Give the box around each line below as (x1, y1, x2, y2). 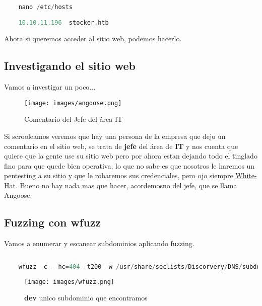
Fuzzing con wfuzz (4, 214, 101, 230)
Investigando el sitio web (4, 58, 136, 73)
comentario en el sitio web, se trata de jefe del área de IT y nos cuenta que (4, 140, 238, 151)
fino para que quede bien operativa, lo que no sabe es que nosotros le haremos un (4, 160, 255, 171)
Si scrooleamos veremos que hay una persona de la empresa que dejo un (4, 130, 226, 141)
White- (235, 170, 257, 181)
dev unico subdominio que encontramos (24, 292, 148, 303)
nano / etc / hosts (18, 3, 73, 11)
